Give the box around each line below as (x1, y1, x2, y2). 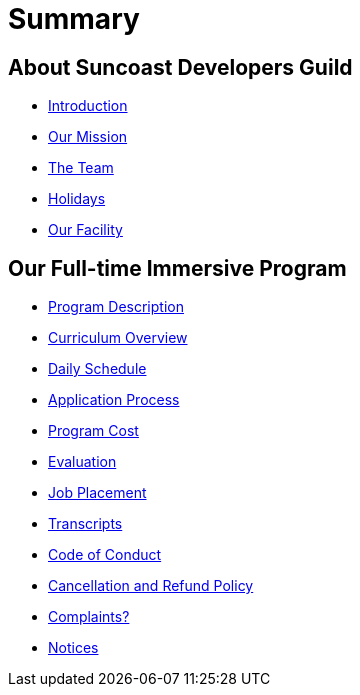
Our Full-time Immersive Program (8, 255, 347, 281)
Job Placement (48, 484, 147, 502)
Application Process (48, 391, 180, 409)
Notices (48, 639, 99, 657)
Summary (8, 2, 140, 36)
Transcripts (48, 515, 123, 533)
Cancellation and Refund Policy (48, 577, 254, 595)
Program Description (48, 298, 184, 316)
